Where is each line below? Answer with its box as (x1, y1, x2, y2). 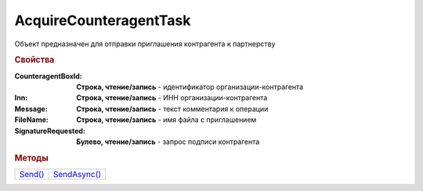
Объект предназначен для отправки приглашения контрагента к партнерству (14, 39, 276, 49)
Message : (14, 104, 49, 114)
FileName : (14, 115, 49, 124)
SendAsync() (52, 168, 102, 179)
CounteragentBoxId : (14, 71, 82, 81)
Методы (14, 153, 49, 164)
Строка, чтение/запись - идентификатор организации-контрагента (76, 82, 304, 92)
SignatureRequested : (14, 126, 86, 135)
